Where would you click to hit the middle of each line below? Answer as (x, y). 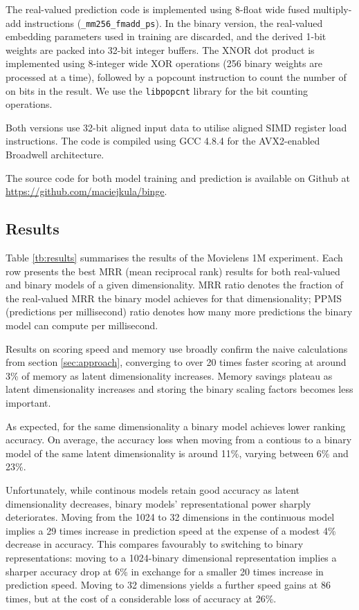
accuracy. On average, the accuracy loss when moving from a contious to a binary (179, 440)
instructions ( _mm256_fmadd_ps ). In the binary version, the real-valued (174, 22)
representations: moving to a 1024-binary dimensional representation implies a (171, 557)
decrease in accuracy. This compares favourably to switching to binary (155, 544)
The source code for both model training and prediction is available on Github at (178, 177)
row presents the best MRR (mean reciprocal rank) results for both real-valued (173, 271)
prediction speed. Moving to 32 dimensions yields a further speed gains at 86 (168, 585)
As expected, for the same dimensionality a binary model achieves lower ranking (176, 426)
